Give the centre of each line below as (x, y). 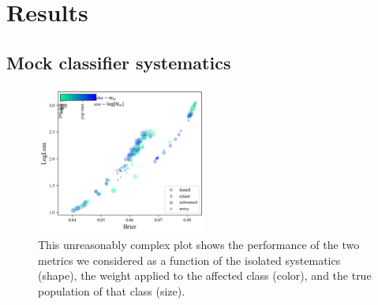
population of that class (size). (112, 290)
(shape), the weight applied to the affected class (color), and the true (205, 275)
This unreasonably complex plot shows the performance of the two (199, 245)
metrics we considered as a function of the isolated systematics (189, 260)
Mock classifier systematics (119, 62)
